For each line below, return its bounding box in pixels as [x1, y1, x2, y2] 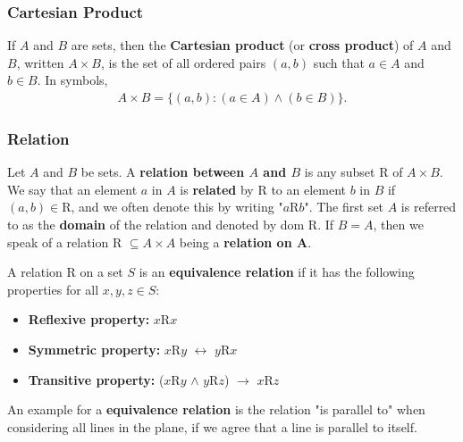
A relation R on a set [7, 263, 123, 281]
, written [16, 53, 64, 71]
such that [313, 53, 365, 71]
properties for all [7, 279, 99, 298]
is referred [400, 197, 457, 216]
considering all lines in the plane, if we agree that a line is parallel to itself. [7, 417, 417, 436]
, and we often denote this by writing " [71, 197, 283, 216]
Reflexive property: [28, 310, 150, 329]
